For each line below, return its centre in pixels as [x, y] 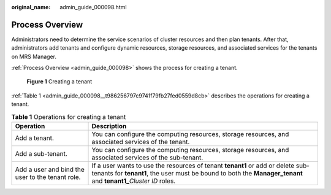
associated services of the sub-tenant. [147, 158]
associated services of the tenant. [141, 142]
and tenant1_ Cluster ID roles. [134, 181]
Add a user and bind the [50, 170]
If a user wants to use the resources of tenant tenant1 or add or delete [193, 166]
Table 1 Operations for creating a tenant [69, 117]
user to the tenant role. [48, 177]
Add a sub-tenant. [41, 154]
